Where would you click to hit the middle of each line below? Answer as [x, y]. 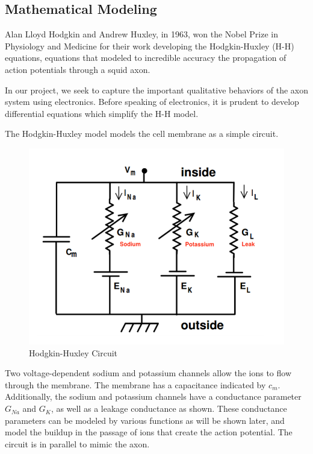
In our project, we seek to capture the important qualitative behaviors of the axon [156, 90]
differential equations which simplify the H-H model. [102, 113]
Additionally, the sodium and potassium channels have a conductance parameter [153, 396]
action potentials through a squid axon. [78, 69]
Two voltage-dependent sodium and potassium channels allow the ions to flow [148, 373]
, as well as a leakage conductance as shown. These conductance [169, 408]
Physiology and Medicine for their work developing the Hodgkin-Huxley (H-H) [150, 46]
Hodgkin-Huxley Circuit [73, 352]
